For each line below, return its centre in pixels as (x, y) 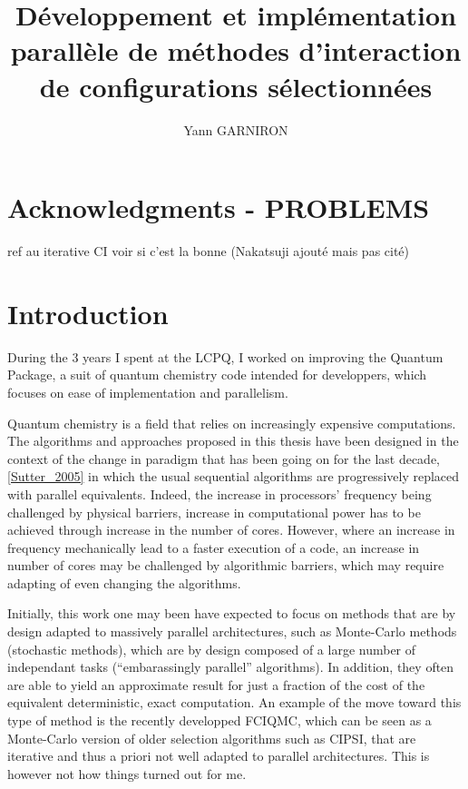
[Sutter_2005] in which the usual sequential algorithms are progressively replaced (234, 476)
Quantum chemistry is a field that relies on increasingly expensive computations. (232, 423)
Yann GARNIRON (236, 129)
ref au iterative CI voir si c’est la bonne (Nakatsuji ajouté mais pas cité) (209, 251)
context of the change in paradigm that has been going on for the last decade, (224, 458)
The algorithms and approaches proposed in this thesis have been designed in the (233, 441)
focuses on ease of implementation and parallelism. (148, 392)
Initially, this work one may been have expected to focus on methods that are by (232, 613)
